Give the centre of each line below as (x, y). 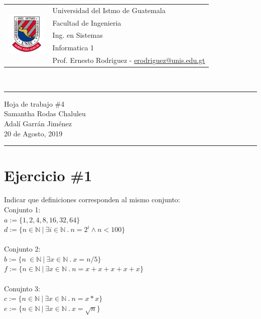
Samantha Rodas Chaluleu (45, 113)
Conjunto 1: (22, 209)
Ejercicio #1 (48, 175)
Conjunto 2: (22, 249)
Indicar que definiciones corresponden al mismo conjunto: (92, 200)
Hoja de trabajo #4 (34, 103)
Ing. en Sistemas (78, 35)
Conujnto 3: (22, 288)
